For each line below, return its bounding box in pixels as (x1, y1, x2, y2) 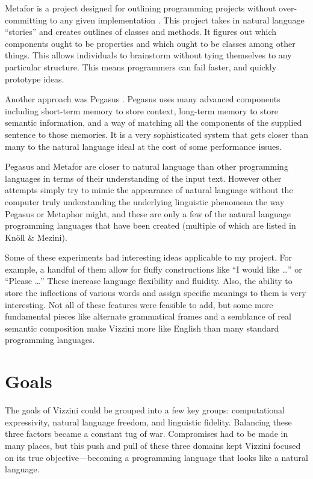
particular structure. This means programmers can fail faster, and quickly (5, 60, 277, 73)
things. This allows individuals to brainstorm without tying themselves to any (5, 49, 292, 61)
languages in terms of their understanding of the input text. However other (5, 172, 282, 184)
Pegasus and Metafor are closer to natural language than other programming (5, 160, 288, 173)
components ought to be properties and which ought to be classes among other (5, 37, 296, 49)
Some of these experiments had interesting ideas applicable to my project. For (5, 251, 293, 264)
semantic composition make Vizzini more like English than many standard (5, 321, 279, 334)
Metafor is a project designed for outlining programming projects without (5, 2, 276, 14)
